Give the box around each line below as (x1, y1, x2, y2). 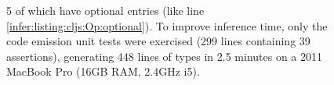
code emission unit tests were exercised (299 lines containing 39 (6, 33, 310, 49)
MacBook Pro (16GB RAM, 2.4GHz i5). (6, 63, 200, 80)
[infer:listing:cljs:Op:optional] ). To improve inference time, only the (6, 17, 328, 34)
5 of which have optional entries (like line (6, 2, 205, 18)
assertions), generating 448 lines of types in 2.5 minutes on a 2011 (6, 48, 323, 64)
